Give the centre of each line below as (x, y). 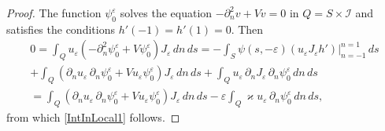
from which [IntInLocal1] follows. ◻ (93, 117)
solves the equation (166, 13)
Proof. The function (54, 13)
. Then (247, 29)
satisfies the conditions (61, 29)
